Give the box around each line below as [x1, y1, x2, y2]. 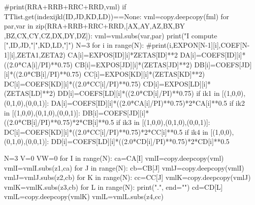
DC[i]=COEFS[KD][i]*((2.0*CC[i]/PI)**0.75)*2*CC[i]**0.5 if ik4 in [4, 126, 208, 137]
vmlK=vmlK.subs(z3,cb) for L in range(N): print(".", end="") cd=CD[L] [4, 181, 223, 192]
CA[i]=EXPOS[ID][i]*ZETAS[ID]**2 [67, 49, 178, 59]
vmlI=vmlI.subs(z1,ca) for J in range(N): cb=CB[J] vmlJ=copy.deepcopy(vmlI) [4, 162, 244, 173]
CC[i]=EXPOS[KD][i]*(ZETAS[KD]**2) [84, 69, 205, 79]
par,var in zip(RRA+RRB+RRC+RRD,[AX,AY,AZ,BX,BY [4, 21, 185, 31]
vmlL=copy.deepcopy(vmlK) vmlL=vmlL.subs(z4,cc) [4, 191, 164, 202]
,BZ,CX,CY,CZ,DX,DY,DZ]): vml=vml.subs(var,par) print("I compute [4, 30, 217, 40]
